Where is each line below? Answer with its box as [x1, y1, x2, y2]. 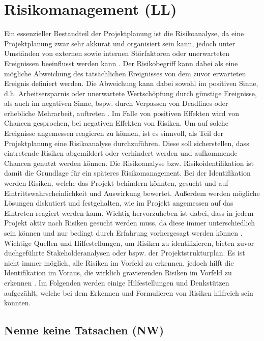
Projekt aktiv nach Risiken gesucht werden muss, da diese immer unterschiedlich [4, 217, 255, 228]
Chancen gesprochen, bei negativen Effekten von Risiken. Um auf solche [4, 118, 228, 128]
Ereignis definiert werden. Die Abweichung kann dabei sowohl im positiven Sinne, [4, 78, 258, 89]
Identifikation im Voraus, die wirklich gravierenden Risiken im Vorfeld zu [4, 267, 232, 278]
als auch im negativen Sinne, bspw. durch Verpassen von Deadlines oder [4, 98, 228, 108]
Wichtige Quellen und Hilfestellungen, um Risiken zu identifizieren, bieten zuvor [4, 237, 254, 248]
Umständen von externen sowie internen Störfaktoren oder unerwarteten [4, 48, 230, 59]
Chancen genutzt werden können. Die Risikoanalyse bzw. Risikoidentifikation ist [4, 157, 254, 168]
